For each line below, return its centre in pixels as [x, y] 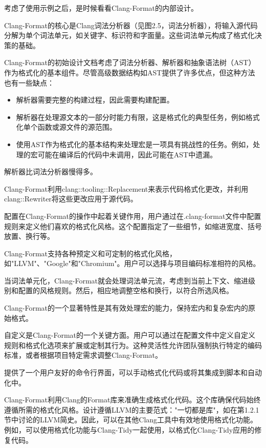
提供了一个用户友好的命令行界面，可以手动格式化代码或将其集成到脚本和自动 [133, 372]
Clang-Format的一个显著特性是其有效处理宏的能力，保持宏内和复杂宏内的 [126, 308]
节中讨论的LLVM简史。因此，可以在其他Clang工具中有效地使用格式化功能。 [131, 420]
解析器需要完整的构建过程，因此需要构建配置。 [95, 100]
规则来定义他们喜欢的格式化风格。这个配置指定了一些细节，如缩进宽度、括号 [133, 226]
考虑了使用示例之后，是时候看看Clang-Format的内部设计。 [101, 8]
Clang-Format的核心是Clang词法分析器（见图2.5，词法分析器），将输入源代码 [131, 25]
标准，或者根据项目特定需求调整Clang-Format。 [83, 355]
